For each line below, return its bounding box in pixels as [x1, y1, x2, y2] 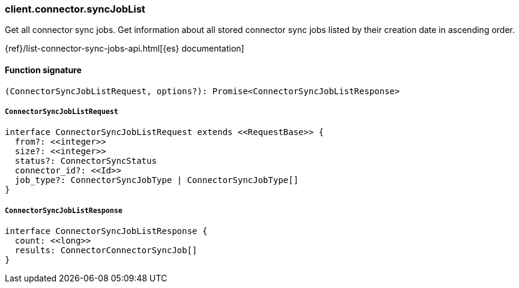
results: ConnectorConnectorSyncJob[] [14, 245, 198, 256]
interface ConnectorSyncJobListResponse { [5, 226, 208, 236]
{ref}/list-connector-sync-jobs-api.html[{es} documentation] [5, 43, 244, 54]
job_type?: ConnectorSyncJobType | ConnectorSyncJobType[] [14, 175, 299, 185]
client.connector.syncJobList [5, 3, 145, 15]
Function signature [5, 64, 82, 75]
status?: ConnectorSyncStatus [14, 156, 157, 166]
